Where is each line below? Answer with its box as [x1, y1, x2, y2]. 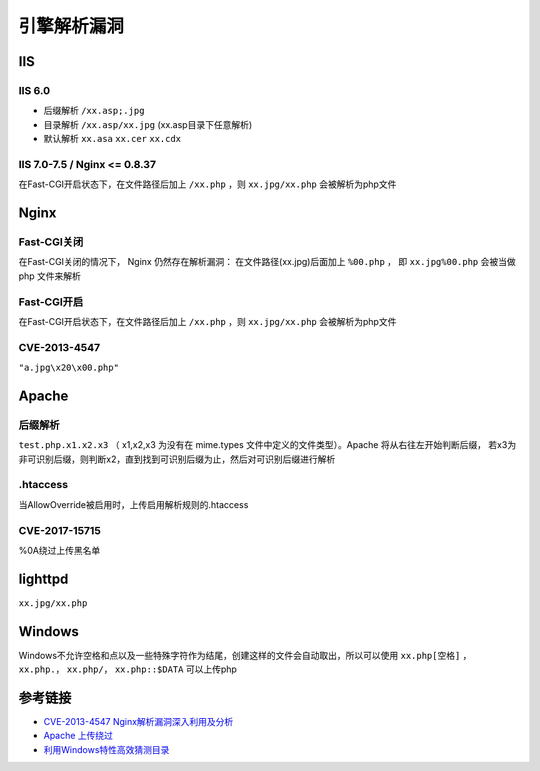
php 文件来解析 [18, 270, 82, 282]
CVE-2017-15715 [18, 523, 102, 537]
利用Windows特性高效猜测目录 [43, 743, 170, 755]
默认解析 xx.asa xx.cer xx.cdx [43, 133, 182, 145]
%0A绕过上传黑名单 [18, 544, 101, 556]
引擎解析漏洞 [18, 15, 125, 37]
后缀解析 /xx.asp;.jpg [43, 105, 145, 117]
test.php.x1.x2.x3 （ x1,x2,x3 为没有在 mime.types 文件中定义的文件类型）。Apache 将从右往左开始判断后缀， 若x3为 [18, 439, 517, 451]
